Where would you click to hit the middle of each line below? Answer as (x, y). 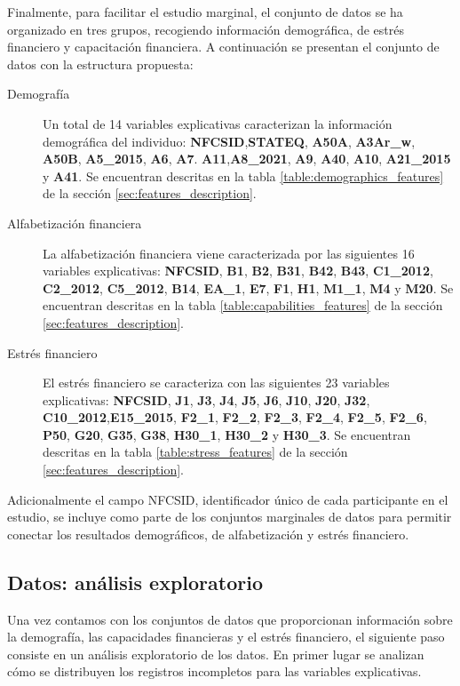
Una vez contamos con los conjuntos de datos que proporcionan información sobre (230, 619)
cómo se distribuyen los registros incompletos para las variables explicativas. (214, 671)
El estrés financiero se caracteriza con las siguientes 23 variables (216, 383)
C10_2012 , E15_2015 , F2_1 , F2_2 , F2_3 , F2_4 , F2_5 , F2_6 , (235, 417)
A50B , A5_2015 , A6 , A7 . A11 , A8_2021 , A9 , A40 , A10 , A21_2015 (247, 159)
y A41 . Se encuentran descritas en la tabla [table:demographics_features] (243, 175)
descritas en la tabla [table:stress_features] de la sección (195, 452)
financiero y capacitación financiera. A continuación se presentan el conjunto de (223, 47)
